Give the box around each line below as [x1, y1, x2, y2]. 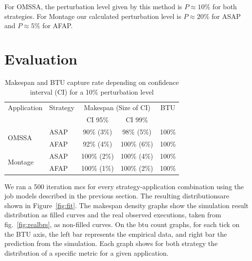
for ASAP [212, 11, 241, 21]
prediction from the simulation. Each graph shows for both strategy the [4, 238, 218, 248]
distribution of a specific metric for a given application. [4, 247, 169, 258]
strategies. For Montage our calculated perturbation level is [4, 11, 181, 21]
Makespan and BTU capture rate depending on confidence [5, 77, 179, 87]
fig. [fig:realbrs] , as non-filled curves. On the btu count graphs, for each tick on [4, 219, 240, 229]
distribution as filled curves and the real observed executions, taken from [4, 210, 221, 220]
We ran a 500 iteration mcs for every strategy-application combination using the [4, 181, 244, 191]
